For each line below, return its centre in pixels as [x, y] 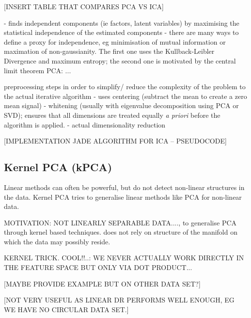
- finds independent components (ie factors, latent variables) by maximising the [122, 23]
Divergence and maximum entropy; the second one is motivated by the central [120, 60]
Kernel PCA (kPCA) [58, 167]
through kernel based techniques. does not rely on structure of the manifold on [121, 232]
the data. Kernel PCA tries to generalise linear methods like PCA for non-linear [123, 197]
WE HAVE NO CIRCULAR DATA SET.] [66, 309]
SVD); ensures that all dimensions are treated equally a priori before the [112, 115]
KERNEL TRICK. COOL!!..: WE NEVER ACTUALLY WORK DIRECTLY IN [124, 258]
